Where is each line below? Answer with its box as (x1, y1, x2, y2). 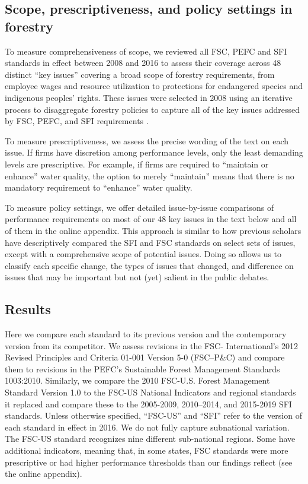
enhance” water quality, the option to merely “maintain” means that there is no (5, 169, 294, 182)
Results (5, 300, 51, 318)
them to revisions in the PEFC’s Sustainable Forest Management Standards (5, 362, 280, 375)
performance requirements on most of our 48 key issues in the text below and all (5, 213, 297, 225)
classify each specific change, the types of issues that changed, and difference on (5, 259, 294, 271)
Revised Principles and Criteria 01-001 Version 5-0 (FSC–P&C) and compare (5, 351, 285, 363)
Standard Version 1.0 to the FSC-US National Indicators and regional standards (5, 386, 296, 398)
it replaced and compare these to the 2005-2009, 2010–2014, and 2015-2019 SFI (5, 397, 292, 410)
